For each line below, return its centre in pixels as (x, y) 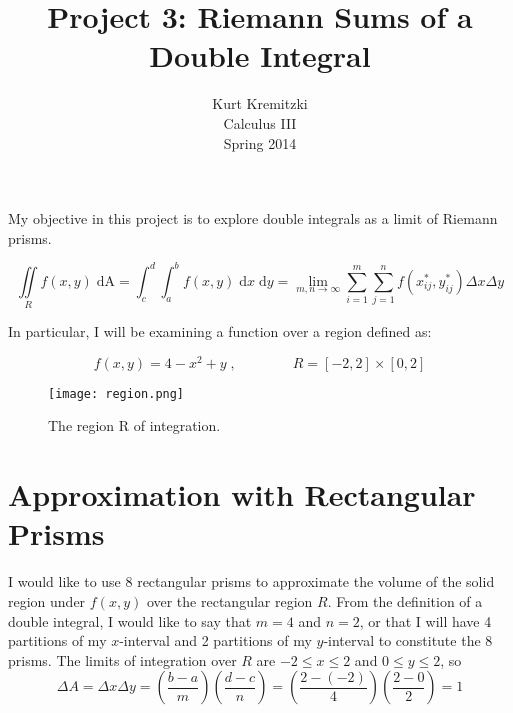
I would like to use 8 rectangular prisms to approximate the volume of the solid (251, 581)
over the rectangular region (229, 600)
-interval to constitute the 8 (408, 640)
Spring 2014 (260, 142)
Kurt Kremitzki (260, 103)
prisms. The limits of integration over (122, 659)
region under (47, 600)
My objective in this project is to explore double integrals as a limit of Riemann (253, 218)
